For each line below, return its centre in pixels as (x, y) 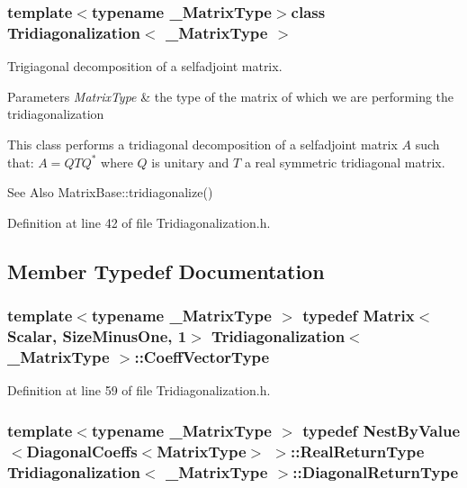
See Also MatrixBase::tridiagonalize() (110, 192)
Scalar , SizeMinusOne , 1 (97, 335)
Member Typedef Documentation (166, 271)
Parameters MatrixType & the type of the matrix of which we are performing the (231, 96)
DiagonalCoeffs (82, 451)
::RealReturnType (358, 451)
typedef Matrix (359, 315)
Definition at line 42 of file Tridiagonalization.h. (139, 222)
